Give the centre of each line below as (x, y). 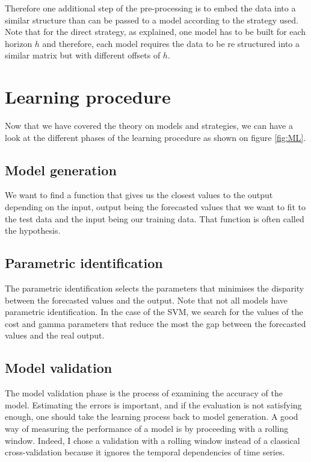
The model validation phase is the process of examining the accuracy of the (144, 393)
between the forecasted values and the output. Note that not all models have (146, 300)
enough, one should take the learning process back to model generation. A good (152, 417)
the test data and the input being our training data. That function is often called (155, 218)
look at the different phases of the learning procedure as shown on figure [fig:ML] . (155, 137)
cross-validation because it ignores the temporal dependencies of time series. (145, 452)
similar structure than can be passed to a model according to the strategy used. (152, 20)
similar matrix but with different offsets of (83, 55)
